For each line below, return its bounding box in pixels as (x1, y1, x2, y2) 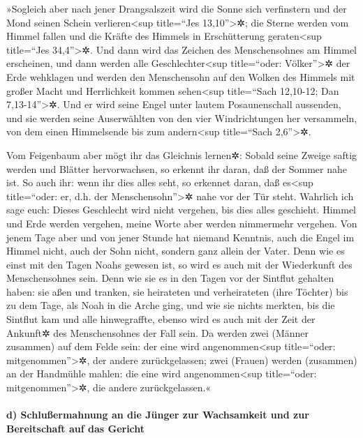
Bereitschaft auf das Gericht (6, 421, 145, 435)
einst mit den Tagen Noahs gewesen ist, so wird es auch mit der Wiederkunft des (6, 257, 353, 271)
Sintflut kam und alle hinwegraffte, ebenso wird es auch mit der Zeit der (6, 312, 316, 326)
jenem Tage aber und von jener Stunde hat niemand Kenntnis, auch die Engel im (6, 229, 355, 244)
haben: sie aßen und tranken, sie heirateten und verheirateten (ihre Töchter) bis (6, 284, 348, 299)
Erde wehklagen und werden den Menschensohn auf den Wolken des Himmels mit (6, 69, 355, 84)
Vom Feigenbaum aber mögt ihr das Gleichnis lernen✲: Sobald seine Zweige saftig (6, 147, 357, 162)
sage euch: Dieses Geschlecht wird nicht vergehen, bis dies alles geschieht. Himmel (6, 202, 356, 217)
